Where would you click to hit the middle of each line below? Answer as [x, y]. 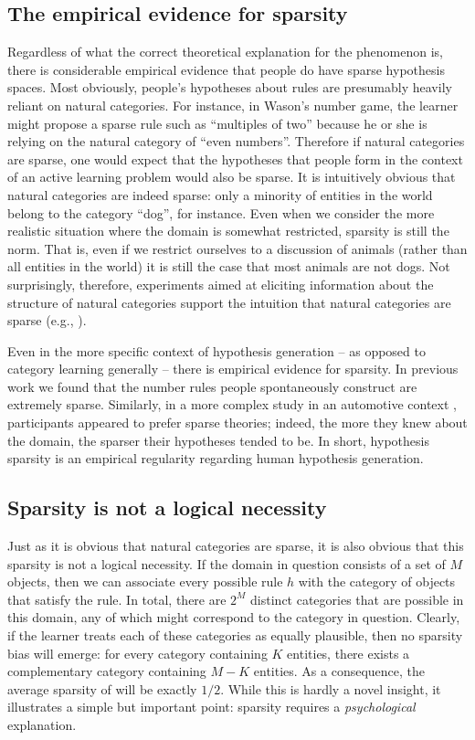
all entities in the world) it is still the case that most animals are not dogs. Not [229, 266]
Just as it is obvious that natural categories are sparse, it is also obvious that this [236, 546]
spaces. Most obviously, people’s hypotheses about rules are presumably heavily [230, 87]
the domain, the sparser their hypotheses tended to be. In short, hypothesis [218, 440]
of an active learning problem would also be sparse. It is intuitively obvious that [232, 177]
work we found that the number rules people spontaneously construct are [212, 386]
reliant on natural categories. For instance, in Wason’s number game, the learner [233, 105]
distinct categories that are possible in [357, 599]
